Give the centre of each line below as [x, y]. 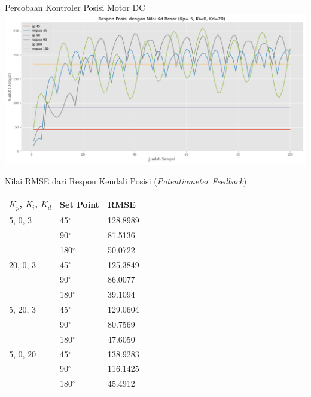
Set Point [80, 204]
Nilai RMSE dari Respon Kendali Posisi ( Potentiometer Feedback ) [126, 181]
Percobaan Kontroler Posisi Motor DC [75, 7]
